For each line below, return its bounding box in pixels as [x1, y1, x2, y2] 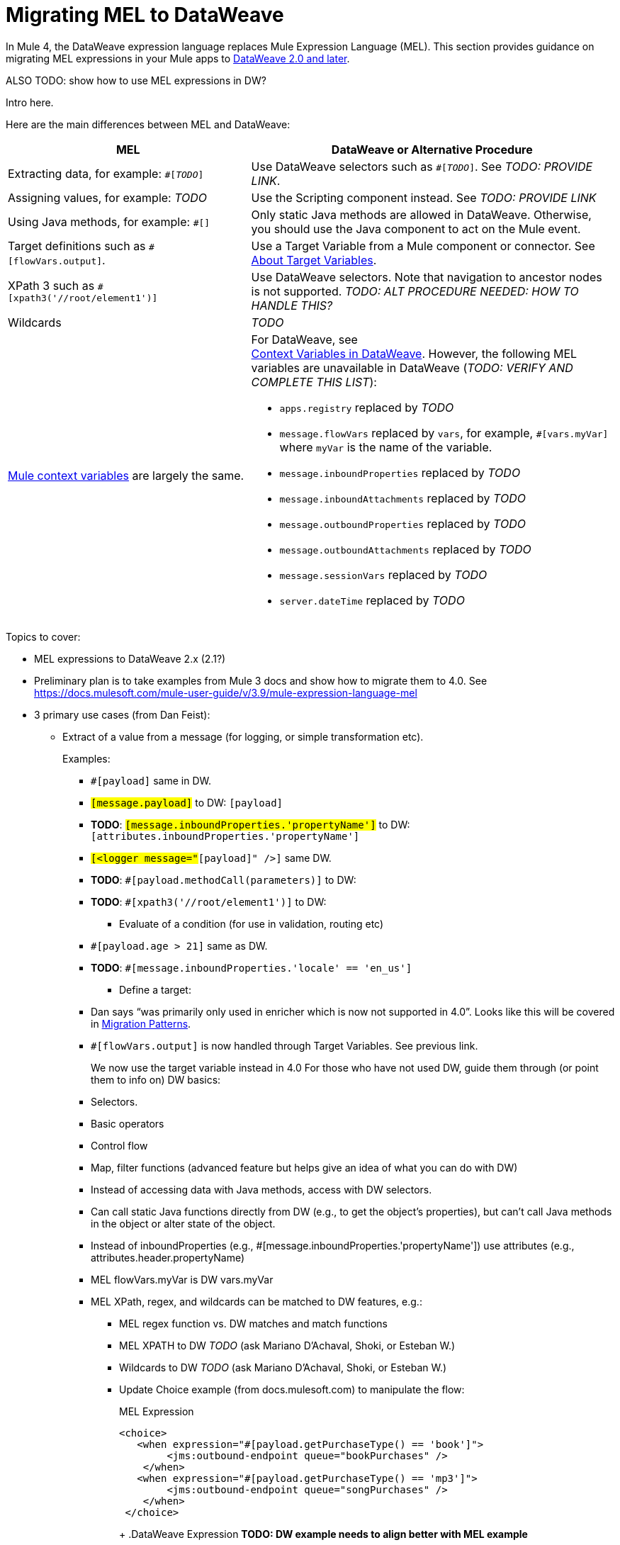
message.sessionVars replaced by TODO [279, 567, 487, 582]
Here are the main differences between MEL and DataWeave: [6, 118, 291, 130]
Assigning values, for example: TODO [8, 190, 208, 205]
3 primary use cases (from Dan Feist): [34, 708, 210, 721]
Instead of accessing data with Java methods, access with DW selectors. [91, 1183, 432, 1196]
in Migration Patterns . [91, 1017, 191, 1030]
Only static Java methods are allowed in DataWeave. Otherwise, [251, 207, 592, 222]
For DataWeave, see [251, 332, 358, 347]
